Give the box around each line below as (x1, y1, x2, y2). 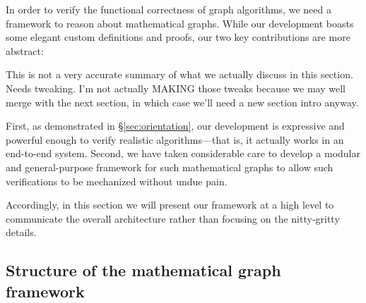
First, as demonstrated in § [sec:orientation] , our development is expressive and (6, 118, 345, 133)
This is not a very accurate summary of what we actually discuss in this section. (6, 67, 353, 82)
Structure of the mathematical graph (6, 259, 281, 281)
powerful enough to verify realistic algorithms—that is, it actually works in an (6, 132, 344, 147)
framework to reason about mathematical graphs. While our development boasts (6, 16, 354, 30)
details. (6, 225, 37, 240)
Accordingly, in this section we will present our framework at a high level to (6, 197, 334, 212)
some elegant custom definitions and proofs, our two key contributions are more (6, 30, 350, 44)
